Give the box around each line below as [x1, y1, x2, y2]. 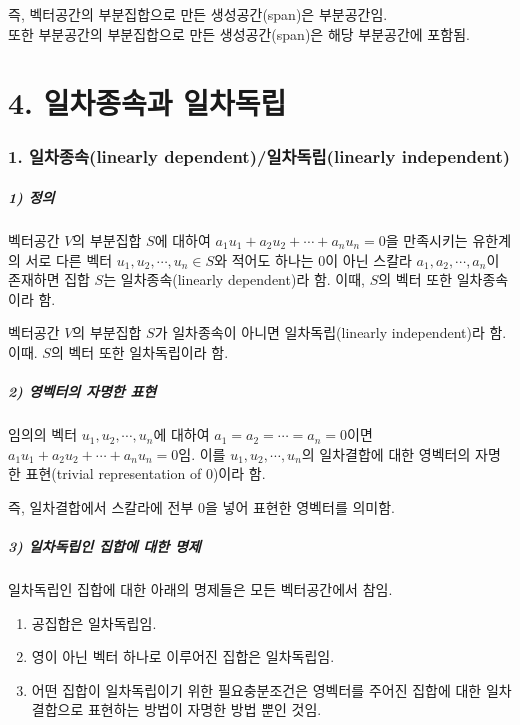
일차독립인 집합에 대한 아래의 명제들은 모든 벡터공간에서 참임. [8, 579, 393, 600]
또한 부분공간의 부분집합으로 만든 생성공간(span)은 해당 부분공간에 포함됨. [8, 23, 470, 44]
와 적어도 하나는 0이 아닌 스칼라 [214, 249, 412, 270]
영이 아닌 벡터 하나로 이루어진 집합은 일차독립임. [31, 646, 335, 667]
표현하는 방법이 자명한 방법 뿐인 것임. [87, 699, 322, 720]
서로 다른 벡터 [25, 249, 113, 270]
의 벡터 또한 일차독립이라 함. [50, 341, 229, 362]
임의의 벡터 [8, 424, 78, 445]
